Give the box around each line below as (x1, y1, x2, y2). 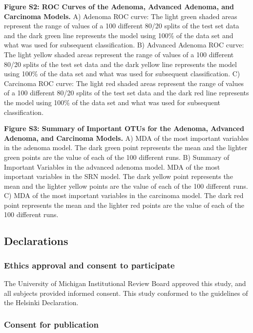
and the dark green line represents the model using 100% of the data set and (4, 30, 233, 40)
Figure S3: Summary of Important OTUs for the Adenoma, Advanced (4, 123, 244, 133)
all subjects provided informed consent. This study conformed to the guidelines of (4, 288, 248, 298)
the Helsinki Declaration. (4, 297, 79, 308)
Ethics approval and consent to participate (4, 259, 175, 271)
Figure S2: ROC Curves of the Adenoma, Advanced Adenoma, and (4, 1, 234, 11)
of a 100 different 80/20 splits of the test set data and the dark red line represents (4, 88, 249, 98)
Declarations (4, 233, 68, 248)
